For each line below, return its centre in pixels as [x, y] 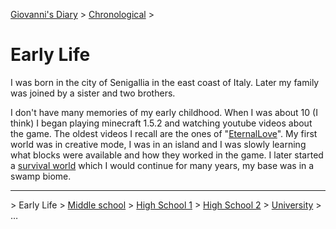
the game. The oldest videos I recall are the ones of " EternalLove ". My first [164, 133]
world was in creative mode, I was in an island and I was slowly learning [158, 144]
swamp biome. [41, 176]
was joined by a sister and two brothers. [93, 93]
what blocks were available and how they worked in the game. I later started [167, 155]
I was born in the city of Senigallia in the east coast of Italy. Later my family [165, 82]
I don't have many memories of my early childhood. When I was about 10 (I [164, 112]
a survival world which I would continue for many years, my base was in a [162, 165]
